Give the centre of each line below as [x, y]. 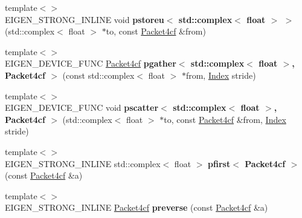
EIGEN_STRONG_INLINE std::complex [83, 163]
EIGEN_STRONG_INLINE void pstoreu [85, 19]
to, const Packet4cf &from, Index [225, 119]
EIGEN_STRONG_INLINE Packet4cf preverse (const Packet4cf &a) [137, 207]
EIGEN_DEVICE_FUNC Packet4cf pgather [91, 63]
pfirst [219, 163]
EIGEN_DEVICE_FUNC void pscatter [82, 107]
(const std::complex [98, 75]
